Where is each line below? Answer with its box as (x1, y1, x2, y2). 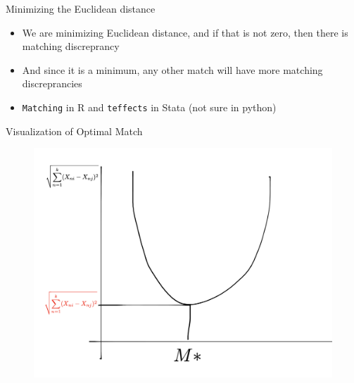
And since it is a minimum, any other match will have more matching (22, 62, 323, 77)
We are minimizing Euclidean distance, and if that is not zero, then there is (22, 25, 348, 39)
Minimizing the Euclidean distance (6, 1, 156, 15)
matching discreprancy (22, 39, 120, 54)
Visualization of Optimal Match (6, 123, 143, 138)
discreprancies (22, 76, 82, 91)
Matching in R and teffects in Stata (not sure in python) (22, 99, 277, 114)
